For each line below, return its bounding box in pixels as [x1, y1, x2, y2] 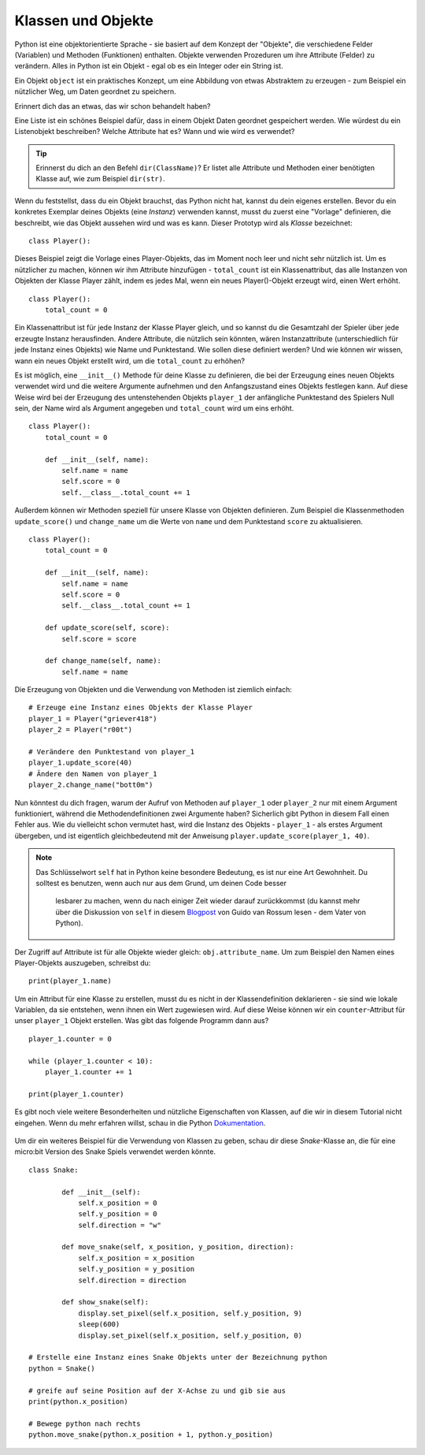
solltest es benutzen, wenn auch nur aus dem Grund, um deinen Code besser [35, 878, 287, 888]
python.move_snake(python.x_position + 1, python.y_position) [28, 1431, 274, 1439]
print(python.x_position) [28, 1397, 129, 1406]
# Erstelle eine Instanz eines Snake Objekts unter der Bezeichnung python [28, 1353, 327, 1362]
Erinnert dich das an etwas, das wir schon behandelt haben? [14, 101, 211, 110]
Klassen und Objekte [14, 12, 153, 29]
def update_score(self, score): [44, 623, 170, 632]
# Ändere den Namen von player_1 [28, 769, 157, 778]
